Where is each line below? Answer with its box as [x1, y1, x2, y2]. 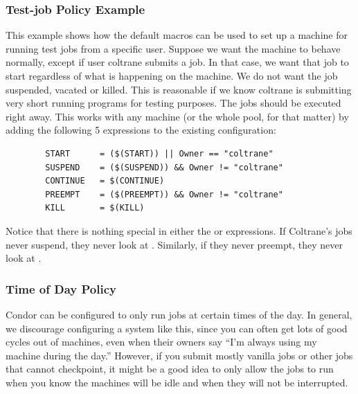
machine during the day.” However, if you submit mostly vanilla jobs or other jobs [6, 348, 353, 362]
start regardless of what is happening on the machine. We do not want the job [6, 69, 338, 82]
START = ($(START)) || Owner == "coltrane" [45, 148, 274, 159]
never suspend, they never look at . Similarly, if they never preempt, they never [6, 237, 343, 251]
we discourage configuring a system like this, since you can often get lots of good [6, 321, 348, 335]
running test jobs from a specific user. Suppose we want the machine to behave [6, 41, 341, 55]
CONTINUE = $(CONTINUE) [45, 176, 165, 186]
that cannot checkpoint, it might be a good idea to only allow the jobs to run [6, 361, 334, 376]
